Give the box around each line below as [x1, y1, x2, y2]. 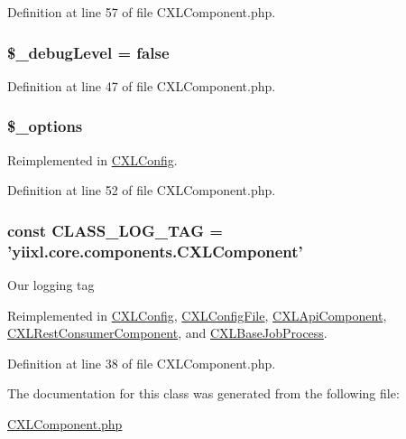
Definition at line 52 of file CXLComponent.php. [7, 181, 276, 200]
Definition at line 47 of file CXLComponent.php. [7, 76, 276, 95]
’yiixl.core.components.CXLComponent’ [7, 239, 303, 262]
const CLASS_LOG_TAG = [7, 219, 223, 241]
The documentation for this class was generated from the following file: [7, 384, 400, 403]
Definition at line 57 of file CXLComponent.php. [7, 3, 276, 21]
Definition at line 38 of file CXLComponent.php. [7, 353, 276, 372]
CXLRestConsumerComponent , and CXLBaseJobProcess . [7, 323, 328, 342]
